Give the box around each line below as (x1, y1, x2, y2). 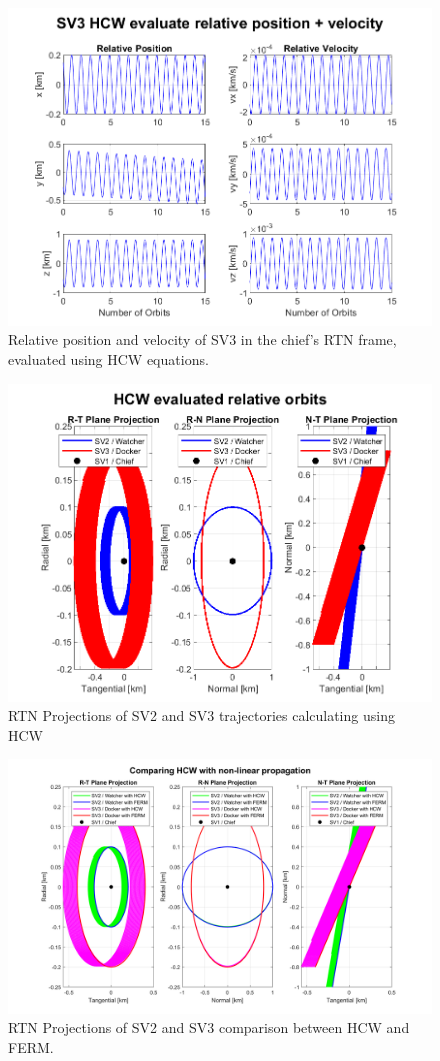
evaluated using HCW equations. (8, 349, 209, 370)
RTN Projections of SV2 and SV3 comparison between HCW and (8, 1017, 410, 1038)
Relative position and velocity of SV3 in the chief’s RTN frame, (8, 329, 397, 350)
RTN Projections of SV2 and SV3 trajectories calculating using (8, 705, 395, 726)
